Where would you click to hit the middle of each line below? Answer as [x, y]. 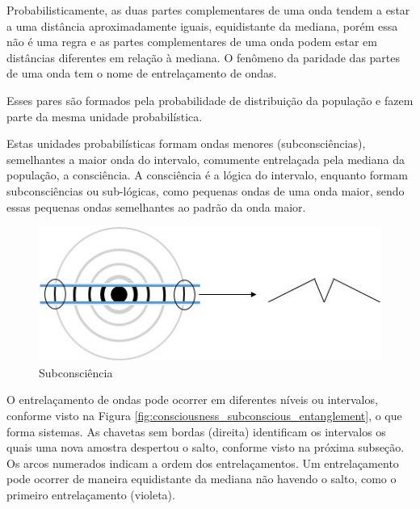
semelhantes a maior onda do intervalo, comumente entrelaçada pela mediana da [206, 159]
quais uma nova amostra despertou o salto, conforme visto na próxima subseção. [206, 447]
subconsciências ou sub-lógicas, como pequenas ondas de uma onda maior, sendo [206, 190]
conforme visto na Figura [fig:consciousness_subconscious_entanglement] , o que [204, 415]
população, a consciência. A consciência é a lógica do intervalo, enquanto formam [207, 175]
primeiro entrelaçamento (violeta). [91, 494]
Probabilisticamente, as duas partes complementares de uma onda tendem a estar [208, 10]
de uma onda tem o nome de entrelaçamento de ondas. [142, 73]
